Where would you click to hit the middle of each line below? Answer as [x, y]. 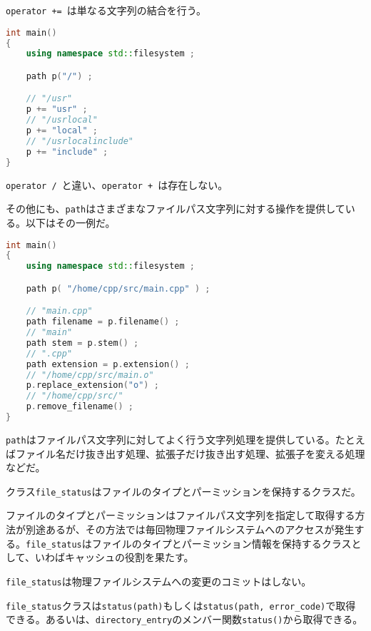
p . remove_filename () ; [80, 407]
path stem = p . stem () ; [82, 343]
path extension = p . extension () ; [108, 364]
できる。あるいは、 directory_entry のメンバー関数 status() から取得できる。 [184, 619]
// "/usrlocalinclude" [80, 141]
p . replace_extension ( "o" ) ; [92, 385]
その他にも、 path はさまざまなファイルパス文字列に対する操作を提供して [176, 209]
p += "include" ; [67, 152]
